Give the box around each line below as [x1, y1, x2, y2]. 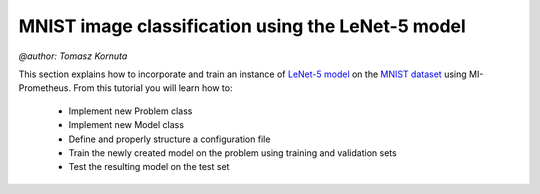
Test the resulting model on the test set [68, 161, 230, 173]
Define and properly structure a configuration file [68, 133, 271, 145]
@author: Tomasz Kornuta [18, 50, 128, 62]
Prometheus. [18, 82, 72, 94]
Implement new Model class [68, 119, 185, 131]
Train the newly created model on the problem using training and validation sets [68, 146, 397, 159]
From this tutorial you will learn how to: [73, 82, 233, 94]
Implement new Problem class [68, 105, 193, 117]
